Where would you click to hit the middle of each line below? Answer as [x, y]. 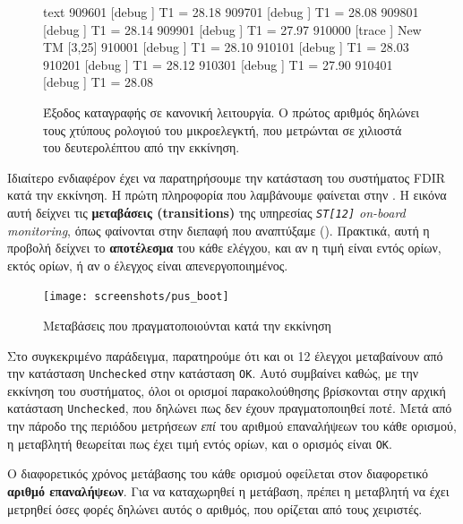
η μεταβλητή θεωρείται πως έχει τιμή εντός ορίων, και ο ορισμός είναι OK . [200, 443]
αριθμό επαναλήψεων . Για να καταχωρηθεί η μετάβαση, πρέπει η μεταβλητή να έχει [228, 490]
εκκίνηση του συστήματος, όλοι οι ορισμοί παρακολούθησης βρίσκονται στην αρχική [227, 390]
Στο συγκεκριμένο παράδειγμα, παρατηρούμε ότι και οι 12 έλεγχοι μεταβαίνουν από [225, 355]
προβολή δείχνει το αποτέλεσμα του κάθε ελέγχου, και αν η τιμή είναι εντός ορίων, [224, 248]
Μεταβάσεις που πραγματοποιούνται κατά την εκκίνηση [187, 326]
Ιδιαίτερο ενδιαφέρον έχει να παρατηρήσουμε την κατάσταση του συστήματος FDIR [227, 177]
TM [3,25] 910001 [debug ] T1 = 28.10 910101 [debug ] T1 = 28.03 [226, 47]
